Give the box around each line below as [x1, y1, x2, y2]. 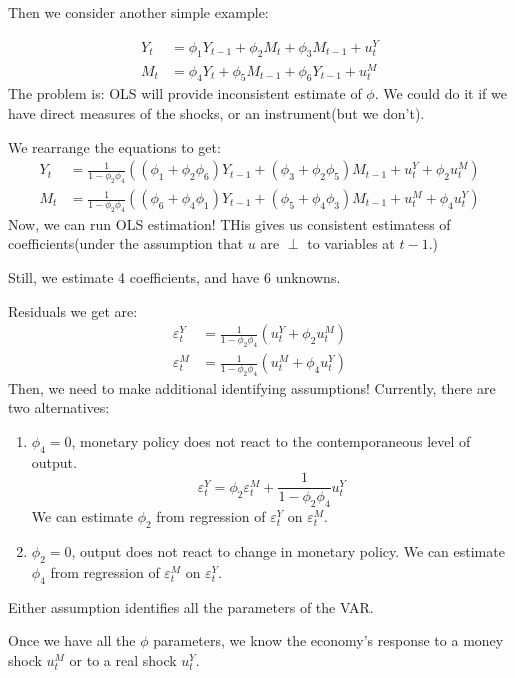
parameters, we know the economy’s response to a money [153, 630, 504, 651]
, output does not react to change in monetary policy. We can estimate [71, 541, 505, 562]
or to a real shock [69, 649, 177, 670]
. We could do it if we [374, 83, 507, 104]
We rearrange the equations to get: [8, 136, 221, 157]
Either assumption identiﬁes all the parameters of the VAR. [8, 596, 374, 617]
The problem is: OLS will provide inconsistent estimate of [8, 83, 362, 104]
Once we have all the [8, 630, 136, 651]
